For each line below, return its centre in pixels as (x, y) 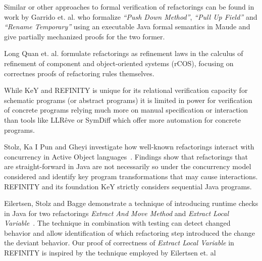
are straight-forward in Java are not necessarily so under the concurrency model (128, 166)
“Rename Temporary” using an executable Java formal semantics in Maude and (127, 27)
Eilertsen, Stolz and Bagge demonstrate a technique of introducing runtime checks (131, 203)
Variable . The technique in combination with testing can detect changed (117, 223)
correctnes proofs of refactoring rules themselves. (79, 73)
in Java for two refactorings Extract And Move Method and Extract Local (117, 213)
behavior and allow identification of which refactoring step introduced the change (129, 232)
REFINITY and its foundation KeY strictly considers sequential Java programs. (128, 186)
